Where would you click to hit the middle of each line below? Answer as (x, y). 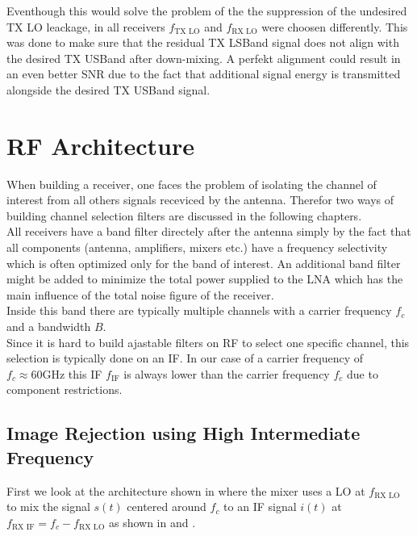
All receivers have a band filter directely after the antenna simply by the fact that (209, 231)
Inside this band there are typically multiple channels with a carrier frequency (199, 310)
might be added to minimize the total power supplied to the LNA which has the (205, 279)
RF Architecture (101, 145)
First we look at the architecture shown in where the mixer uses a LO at (186, 490)
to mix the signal (48, 507)
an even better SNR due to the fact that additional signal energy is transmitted (204, 74)
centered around (167, 507)
